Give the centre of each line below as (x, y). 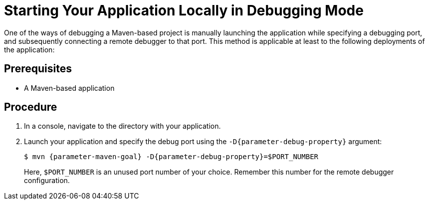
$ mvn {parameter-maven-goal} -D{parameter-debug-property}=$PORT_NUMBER (171, 157)
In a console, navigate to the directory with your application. (122, 126)
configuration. (47, 181)
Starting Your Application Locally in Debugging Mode (184, 10)
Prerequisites (38, 69)
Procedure (31, 107)
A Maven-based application (69, 88)
